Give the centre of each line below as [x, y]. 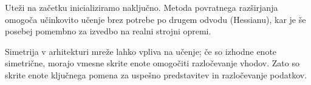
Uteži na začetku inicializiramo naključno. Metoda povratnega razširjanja [142, 7]
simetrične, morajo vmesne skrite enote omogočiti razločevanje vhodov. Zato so [152, 63]
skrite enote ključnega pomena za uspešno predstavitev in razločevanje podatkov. [156, 74]
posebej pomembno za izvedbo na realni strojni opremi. [108, 31]
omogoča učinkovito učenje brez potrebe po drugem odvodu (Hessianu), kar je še [155, 19]
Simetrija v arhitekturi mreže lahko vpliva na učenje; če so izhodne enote [141, 51]
